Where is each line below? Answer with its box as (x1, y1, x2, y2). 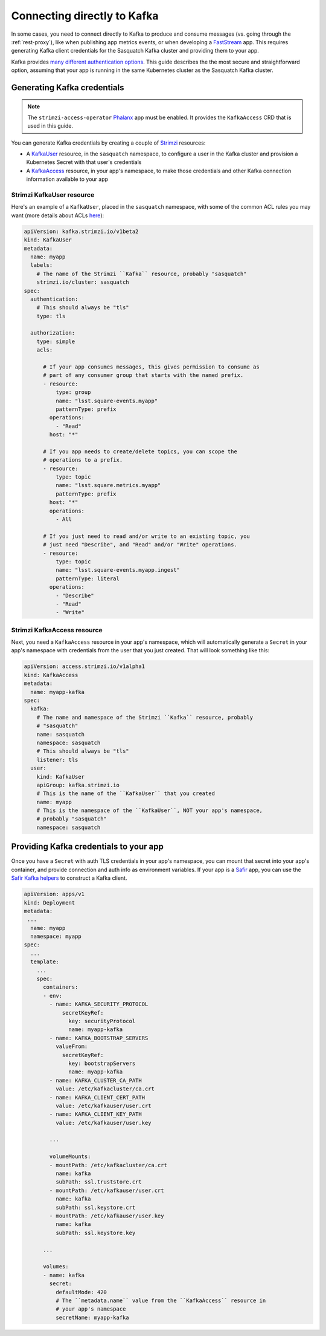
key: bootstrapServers (68, 1059, 136, 1067)
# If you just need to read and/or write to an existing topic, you (43, 532, 251, 540)
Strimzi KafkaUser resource (11, 191, 95, 199)
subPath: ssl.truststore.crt (55, 1179, 142, 1185)
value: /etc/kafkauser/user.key (55, 1119, 152, 1126)
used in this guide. (27, 122, 74, 129)
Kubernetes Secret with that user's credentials (26, 159, 142, 166)
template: (30, 958, 60, 965)
